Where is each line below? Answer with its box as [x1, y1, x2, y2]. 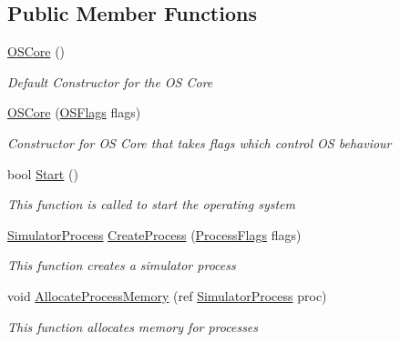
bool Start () [7, 164, 78, 183]
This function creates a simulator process [7, 256, 236, 275]
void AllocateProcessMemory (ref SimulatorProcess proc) [7, 286, 327, 305]
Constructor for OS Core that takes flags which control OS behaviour [7, 133, 392, 152]
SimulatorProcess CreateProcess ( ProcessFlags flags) [7, 225, 302, 244]
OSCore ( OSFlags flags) [7, 103, 141, 122]
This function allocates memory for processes [7, 317, 259, 336]
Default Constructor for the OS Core [7, 72, 213, 91]
